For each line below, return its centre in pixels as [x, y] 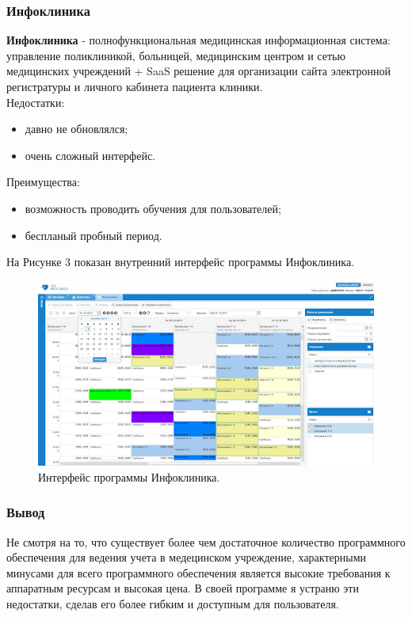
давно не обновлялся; [76, 129]
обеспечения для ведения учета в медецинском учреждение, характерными [187, 557]
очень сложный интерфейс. [90, 155]
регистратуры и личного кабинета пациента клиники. [135, 86]
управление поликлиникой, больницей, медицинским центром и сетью [176, 55]
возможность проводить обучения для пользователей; [153, 208]
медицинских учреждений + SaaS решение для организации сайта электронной [199, 71]
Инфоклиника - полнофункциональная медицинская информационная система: [198, 40]
